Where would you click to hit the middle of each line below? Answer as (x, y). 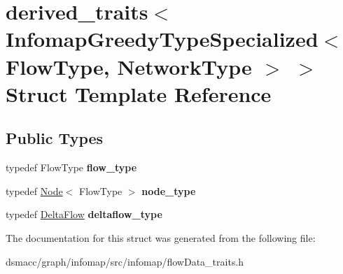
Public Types (55, 138)
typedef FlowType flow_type (71, 167)
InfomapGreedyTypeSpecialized (162, 39)
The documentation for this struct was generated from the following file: (161, 237)
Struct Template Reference (139, 93)
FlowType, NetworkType (129, 66)
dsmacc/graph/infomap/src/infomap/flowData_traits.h (125, 261)
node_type (169, 190)
